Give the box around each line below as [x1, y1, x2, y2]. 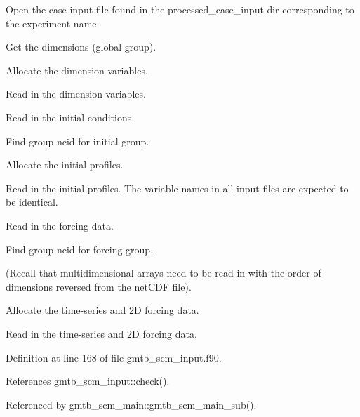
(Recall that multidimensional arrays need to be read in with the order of [6, 265, 321, 280]
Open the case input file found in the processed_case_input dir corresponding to [6, 2, 354, 16]
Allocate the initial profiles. [6, 157, 124, 172]
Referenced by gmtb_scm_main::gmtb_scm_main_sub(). [6, 397, 257, 411]
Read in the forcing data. [6, 218, 114, 232]
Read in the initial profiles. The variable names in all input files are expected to [6, 180, 349, 195]
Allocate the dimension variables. [6, 62, 148, 77]
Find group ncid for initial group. [6, 133, 149, 148]
